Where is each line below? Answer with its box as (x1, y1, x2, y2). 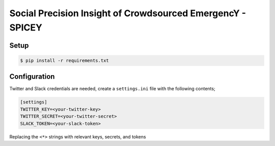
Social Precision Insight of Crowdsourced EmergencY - (9, 8, 246, 19)
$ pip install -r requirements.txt (20, 57, 109, 63)
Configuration (9, 72, 55, 81)
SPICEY (9, 22, 43, 33)
